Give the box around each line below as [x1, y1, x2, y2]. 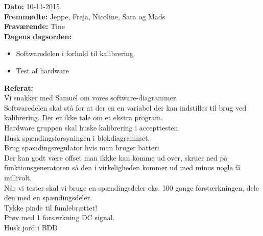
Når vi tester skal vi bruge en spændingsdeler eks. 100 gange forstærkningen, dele [4, 182, 259, 193]
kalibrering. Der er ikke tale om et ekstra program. [4, 112, 163, 123]
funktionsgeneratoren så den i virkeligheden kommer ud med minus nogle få [4, 162, 241, 173]
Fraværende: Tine [4, 21, 65, 32]
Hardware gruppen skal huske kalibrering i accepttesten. [4, 122, 180, 133]
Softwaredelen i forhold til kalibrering [16, 48, 134, 59]
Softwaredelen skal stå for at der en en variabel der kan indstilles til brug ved [4, 102, 247, 113]
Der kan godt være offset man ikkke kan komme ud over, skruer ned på [4, 152, 228, 163]
